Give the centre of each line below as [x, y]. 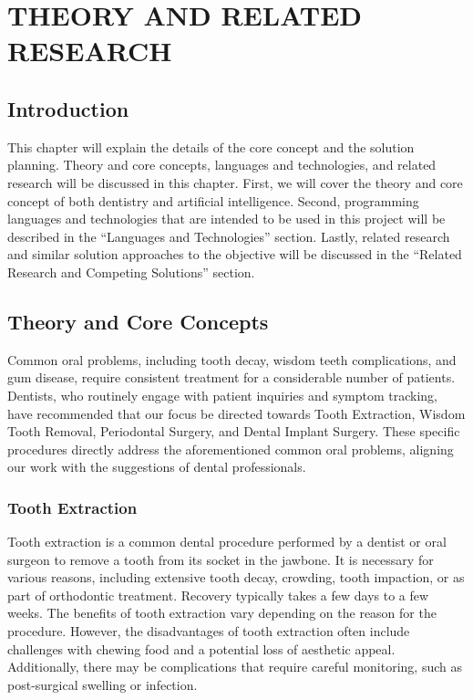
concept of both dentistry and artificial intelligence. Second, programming [213, 200]
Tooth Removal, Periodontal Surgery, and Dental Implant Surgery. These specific [234, 431]
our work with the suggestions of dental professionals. [157, 467]
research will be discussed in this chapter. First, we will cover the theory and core [235, 182]
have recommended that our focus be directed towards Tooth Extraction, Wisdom [236, 413]
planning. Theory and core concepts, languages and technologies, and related [222, 165]
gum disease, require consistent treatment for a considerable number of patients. [231, 377]
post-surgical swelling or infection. [103, 684]
